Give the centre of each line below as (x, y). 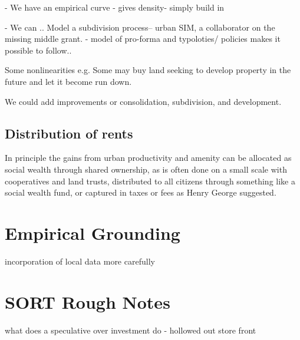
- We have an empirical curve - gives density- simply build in (115, 7)
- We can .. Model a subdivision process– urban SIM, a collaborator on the (140, 27)
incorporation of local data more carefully (80, 261)
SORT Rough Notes (88, 301)
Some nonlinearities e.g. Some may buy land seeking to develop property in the (148, 70)
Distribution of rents (69, 133)
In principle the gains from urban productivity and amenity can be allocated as (148, 158)
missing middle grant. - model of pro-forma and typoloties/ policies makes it (143, 39)
